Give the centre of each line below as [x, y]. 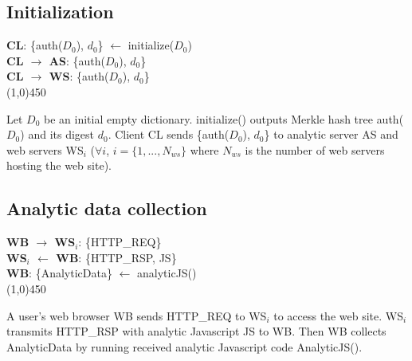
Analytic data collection [107, 208]
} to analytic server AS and [331, 134]
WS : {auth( [79, 76]
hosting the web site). [59, 165]
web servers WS [45, 149]
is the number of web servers [315, 149]
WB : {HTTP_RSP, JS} [116, 257]
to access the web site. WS [338, 315]
